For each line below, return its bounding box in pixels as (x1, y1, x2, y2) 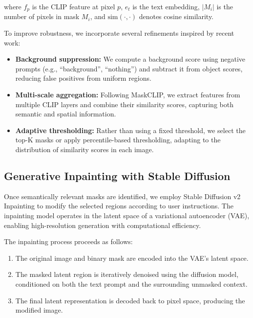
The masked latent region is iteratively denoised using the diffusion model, (15, 269, 239, 279)
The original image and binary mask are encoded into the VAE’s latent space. (15, 252, 249, 263)
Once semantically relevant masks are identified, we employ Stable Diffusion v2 (4, 191, 241, 201)
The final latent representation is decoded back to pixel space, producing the (15, 295, 245, 305)
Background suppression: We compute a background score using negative (15, 54, 246, 64)
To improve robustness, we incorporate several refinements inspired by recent (4, 28, 234, 38)
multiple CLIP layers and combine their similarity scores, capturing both (15, 99, 233, 109)
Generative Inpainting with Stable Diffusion (4, 168, 231, 183)
